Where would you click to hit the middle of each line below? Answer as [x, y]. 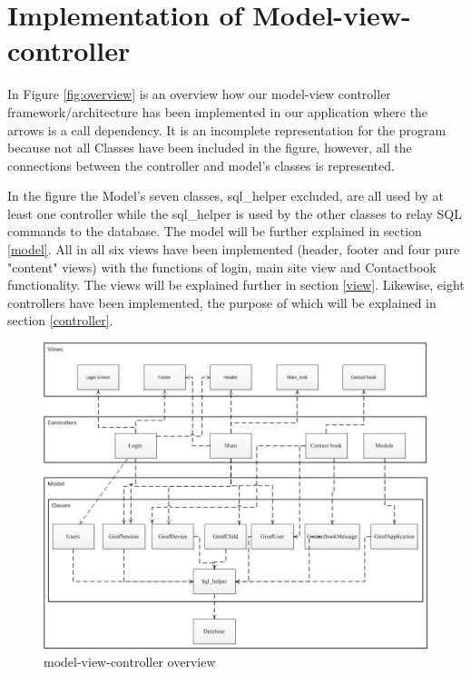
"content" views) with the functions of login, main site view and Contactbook [222, 267]
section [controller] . [60, 320]
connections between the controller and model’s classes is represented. [201, 165]
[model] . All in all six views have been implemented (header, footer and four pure [234, 249]
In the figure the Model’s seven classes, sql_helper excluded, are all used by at [226, 196]
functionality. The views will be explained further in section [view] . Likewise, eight [236, 285]
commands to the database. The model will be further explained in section [215, 231]
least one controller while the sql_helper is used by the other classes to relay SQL [235, 213]
